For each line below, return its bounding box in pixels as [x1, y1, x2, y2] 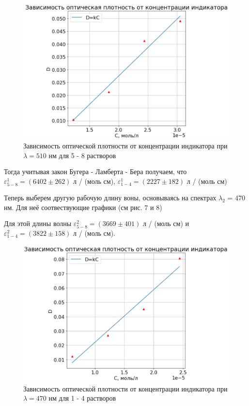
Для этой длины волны [4, 218, 72, 228]
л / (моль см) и [142, 218, 189, 228]
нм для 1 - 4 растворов [48, 393, 116, 403]
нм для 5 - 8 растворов [48, 150, 116, 160]
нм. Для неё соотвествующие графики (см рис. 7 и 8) [4, 202, 162, 212]
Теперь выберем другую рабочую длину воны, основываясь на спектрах [4, 192, 217, 202]
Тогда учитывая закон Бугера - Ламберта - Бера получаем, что [4, 166, 187, 177]
